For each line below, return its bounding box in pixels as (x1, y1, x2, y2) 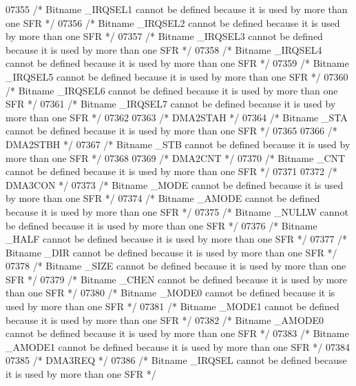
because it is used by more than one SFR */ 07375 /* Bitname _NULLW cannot (6, 204, 348, 219)
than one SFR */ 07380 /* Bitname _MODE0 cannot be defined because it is (6, 285, 335, 300)
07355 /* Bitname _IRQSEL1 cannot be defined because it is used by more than (6, 2, 348, 16)
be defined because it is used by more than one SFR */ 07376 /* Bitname (6, 218, 317, 232)
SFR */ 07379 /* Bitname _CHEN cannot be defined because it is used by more (6, 272, 348, 286)
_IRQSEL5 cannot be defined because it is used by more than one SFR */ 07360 (6, 69, 348, 83)
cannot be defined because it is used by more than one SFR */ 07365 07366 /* (6, 123, 337, 138)
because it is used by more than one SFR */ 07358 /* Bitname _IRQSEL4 (6, 42, 322, 57)
